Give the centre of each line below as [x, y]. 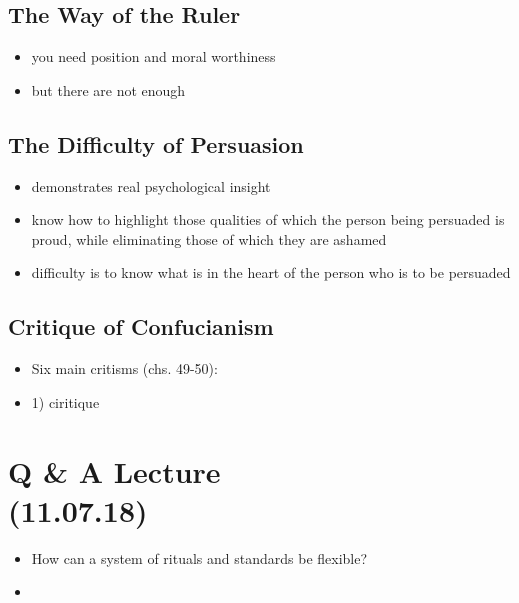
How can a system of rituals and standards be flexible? [199, 557]
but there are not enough [108, 89]
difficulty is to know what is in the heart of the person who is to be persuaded [271, 272]
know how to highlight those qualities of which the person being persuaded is [268, 219]
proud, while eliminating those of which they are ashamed [209, 238]
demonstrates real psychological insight [151, 185]
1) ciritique [65, 401]
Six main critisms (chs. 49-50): [124, 368]
